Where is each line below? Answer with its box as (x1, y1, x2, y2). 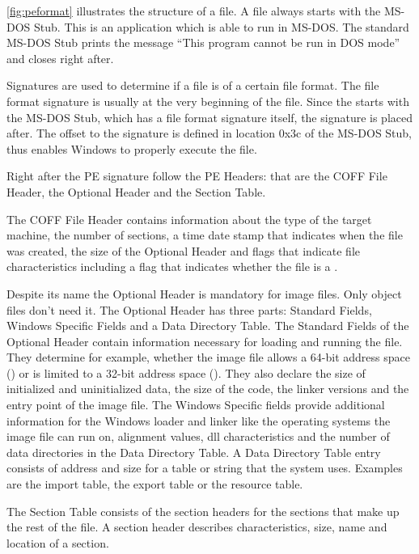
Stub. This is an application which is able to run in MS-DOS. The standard (34, 18, 409, 35)
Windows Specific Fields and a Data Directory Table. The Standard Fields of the (6, 317, 409, 334)
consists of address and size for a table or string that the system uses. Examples (6, 459, 403, 476)
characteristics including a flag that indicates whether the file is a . (6, 258, 338, 275)
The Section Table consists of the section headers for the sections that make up (6, 502, 400, 519)
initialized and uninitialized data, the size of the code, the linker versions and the (6, 380, 409, 397)
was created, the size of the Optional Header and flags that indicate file (6, 242, 361, 259)
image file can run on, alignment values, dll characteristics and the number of (6, 428, 390, 445)
